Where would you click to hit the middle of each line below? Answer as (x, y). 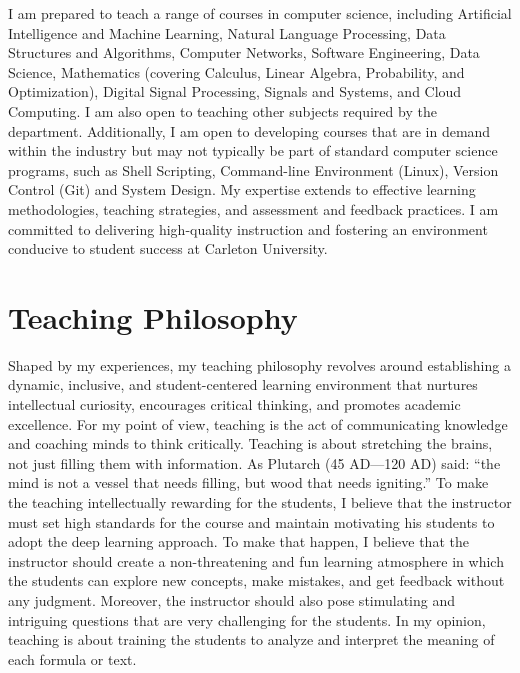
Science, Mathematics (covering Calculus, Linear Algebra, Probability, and (236, 71)
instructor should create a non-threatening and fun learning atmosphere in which (256, 560)
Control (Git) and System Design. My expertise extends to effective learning (242, 189)
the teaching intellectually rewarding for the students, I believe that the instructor (260, 502)
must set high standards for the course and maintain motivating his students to (251, 521)
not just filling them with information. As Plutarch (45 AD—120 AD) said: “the (254, 462)
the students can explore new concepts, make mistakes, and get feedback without (256, 580)
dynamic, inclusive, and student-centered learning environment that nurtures (243, 384)
